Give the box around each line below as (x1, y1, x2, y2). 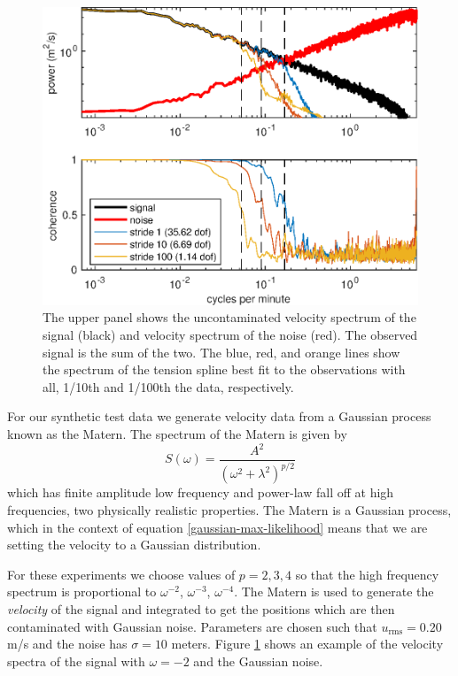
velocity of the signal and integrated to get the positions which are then (7, 599, 395, 618)
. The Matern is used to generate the (234, 582, 434, 601)
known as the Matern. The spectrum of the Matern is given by (7, 424, 347, 442)
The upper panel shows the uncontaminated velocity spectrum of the (43, 308, 416, 326)
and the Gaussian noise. (193, 651, 323, 670)
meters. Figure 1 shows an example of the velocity (171, 634, 444, 653)
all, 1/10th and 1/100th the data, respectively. (43, 377, 294, 396)
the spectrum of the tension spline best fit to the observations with (43, 360, 406, 379)
